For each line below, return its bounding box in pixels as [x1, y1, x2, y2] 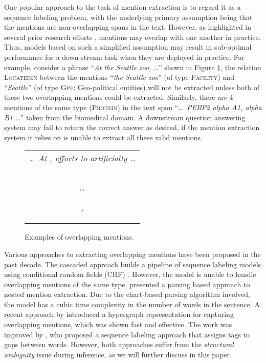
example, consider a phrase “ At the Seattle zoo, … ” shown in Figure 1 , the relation [4, 61, 261, 72]
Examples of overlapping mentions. [25, 231, 134, 242]
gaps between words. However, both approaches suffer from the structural [4, 339, 234, 350]
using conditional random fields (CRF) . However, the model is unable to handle [4, 269, 256, 280]
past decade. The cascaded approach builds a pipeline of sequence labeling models [4, 259, 261, 269]
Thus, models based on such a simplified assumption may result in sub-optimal [4, 41, 252, 52]
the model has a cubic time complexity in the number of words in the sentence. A [4, 298, 260, 309]
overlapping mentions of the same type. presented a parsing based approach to [4, 279, 250, 289]
